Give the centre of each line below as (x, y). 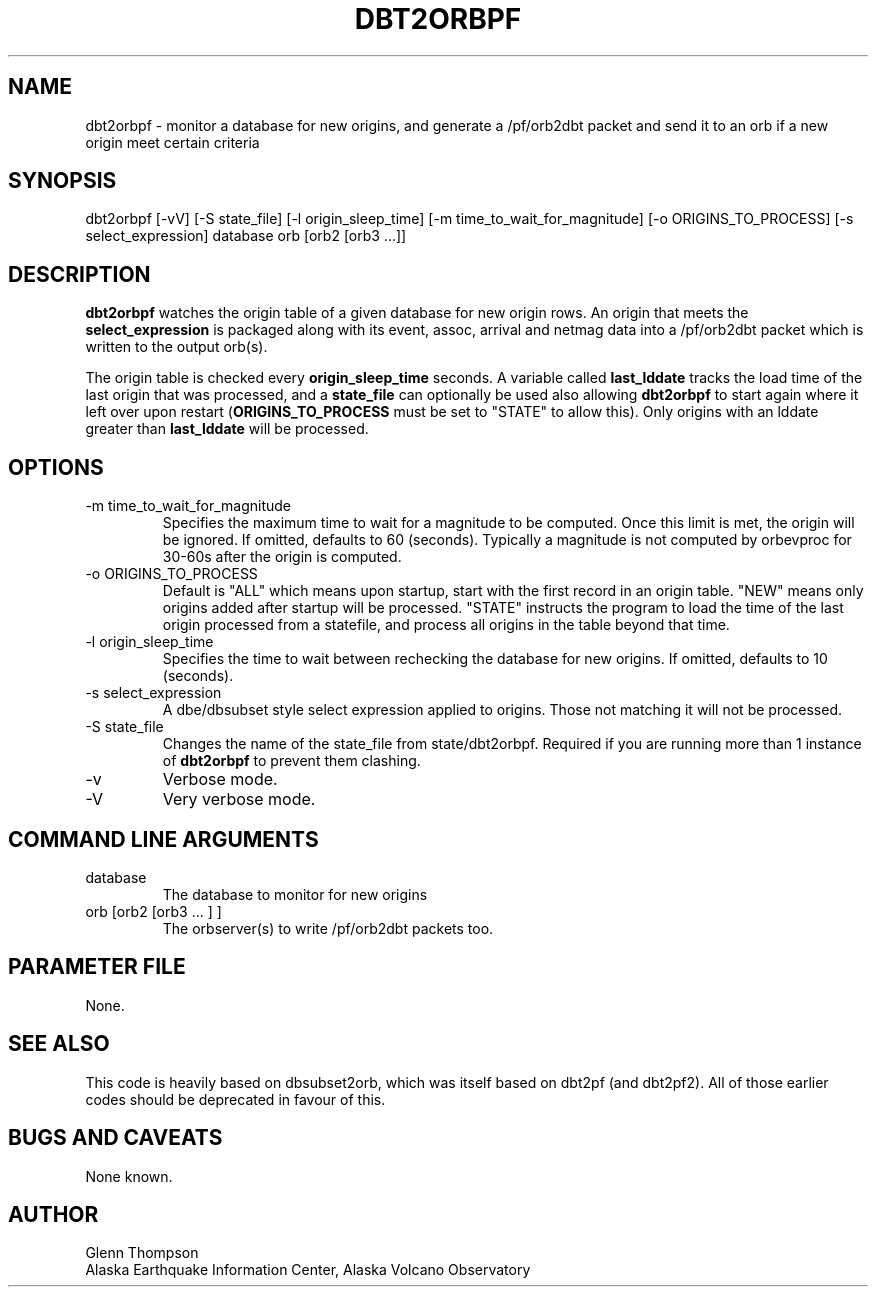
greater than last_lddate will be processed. (227, 429)
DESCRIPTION (79, 274)
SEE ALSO (59, 1044)
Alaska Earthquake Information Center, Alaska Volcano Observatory (308, 1270)
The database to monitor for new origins (295, 894)
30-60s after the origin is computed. (282, 557)
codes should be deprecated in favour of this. (235, 1099)
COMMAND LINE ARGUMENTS (163, 839)
